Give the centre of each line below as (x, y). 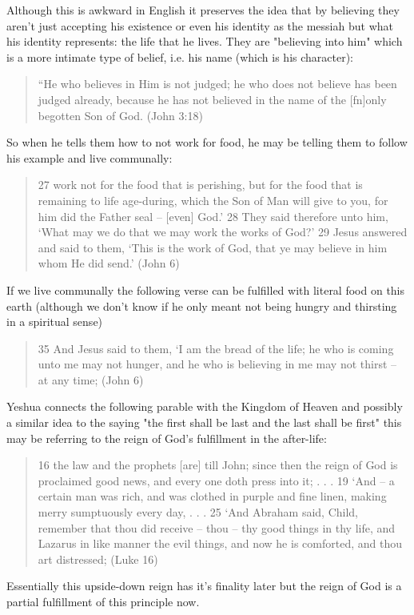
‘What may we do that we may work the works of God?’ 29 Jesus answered (223, 232)
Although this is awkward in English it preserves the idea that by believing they (203, 10)
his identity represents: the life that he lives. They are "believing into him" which (205, 41)
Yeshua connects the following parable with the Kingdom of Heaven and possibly (205, 406)
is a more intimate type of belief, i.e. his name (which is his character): (180, 56)
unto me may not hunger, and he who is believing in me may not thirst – (217, 364)
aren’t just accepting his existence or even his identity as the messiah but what (200, 25)
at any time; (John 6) (91, 379)
